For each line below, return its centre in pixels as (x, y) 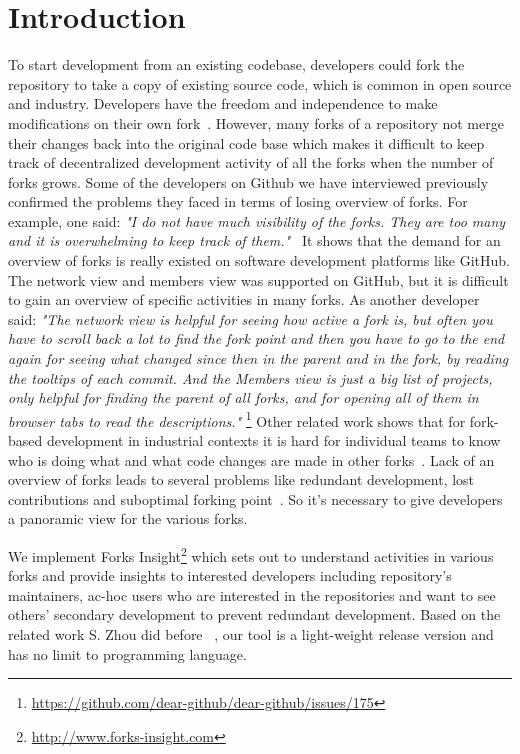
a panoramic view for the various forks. (128, 518)
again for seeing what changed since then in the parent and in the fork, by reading (258, 358)
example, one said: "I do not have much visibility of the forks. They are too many (257, 220)
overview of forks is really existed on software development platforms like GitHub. (259, 260)
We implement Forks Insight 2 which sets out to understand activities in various (251, 554)
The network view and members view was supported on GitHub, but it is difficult (258, 279)
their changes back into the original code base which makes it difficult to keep (246, 142)
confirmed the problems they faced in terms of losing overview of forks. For (238, 201)
